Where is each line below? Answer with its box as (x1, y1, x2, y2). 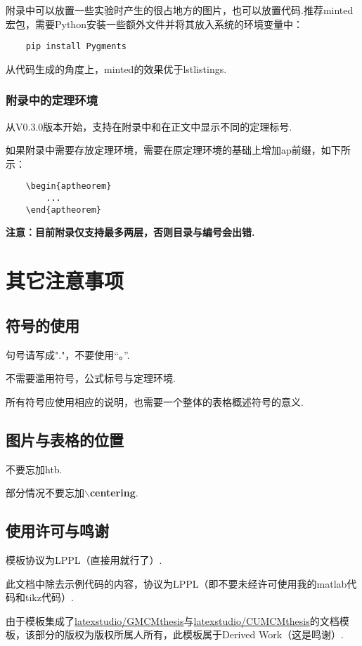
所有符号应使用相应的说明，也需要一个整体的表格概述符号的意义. (6, 394, 304, 409)
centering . (89, 485, 138, 500)
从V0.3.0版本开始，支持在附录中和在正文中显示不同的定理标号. (6, 119, 292, 133)
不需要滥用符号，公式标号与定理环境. (6, 371, 176, 385)
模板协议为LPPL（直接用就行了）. (6, 552, 162, 567)
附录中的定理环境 (6, 91, 98, 109)
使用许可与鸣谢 (6, 520, 109, 541)
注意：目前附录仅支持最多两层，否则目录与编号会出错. (6, 225, 255, 239)
